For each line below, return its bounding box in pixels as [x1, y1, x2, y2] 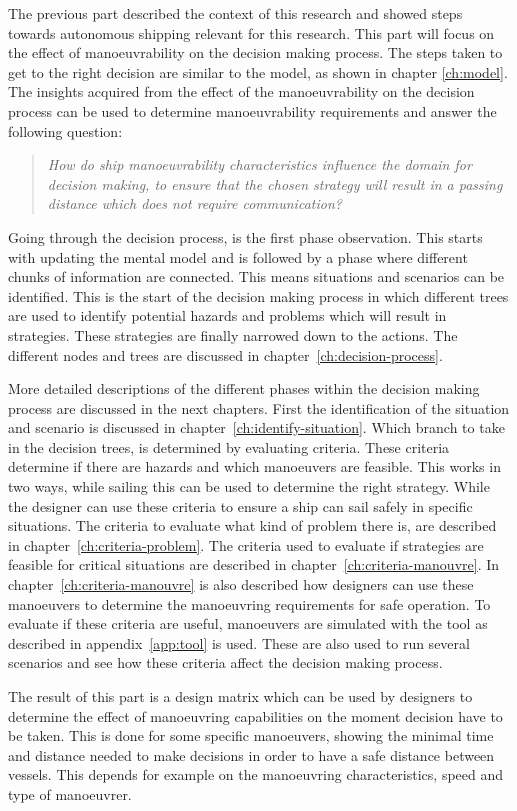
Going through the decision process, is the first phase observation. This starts [8, 226, 483, 247]
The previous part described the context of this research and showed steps [8, 3, 463, 23]
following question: [8, 120, 123, 141]
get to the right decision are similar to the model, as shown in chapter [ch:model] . [8, 61, 508, 82]
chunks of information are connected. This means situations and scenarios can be [8, 266, 505, 287]
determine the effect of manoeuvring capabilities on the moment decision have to [8, 705, 503, 726]
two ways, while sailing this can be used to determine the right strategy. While [8, 476, 490, 497]
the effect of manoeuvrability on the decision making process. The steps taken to [8, 42, 503, 63]
